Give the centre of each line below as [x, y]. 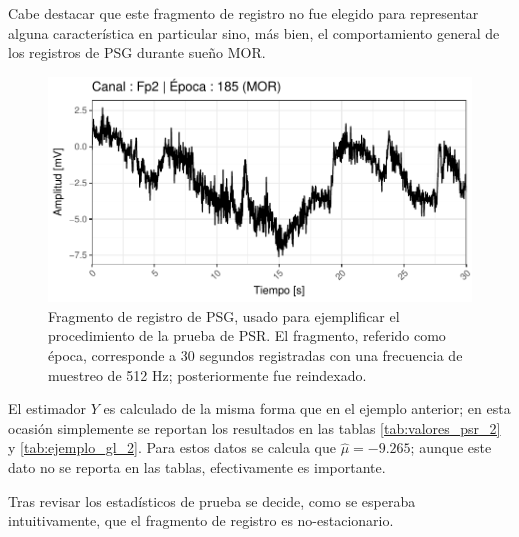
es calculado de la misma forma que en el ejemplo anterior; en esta [307, 408]
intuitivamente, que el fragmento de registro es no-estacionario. [201, 520]
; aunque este [451, 447]
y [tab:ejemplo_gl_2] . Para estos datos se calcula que [172, 447]
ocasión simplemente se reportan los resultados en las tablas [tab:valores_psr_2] [254, 427]
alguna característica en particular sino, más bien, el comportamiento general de [254, 32]
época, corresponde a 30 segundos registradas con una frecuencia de [255, 354]
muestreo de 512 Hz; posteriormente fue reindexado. [207, 374]
